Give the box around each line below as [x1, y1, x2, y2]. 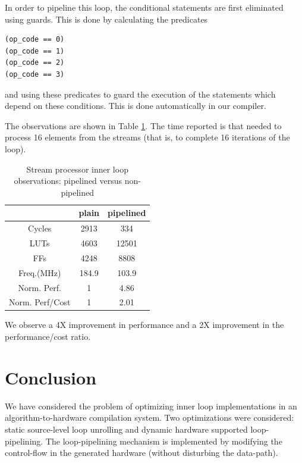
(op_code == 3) [5, 70, 65, 79]
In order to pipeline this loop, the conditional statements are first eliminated [5, 1, 284, 13]
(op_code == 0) [5, 35, 65, 44]
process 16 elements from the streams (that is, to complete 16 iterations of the [5, 131, 290, 143]
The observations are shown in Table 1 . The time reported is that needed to [5, 119, 282, 132]
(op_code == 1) [5, 46, 65, 55]
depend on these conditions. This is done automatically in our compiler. [5, 99, 266, 112]
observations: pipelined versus [14, 174, 122, 187]
